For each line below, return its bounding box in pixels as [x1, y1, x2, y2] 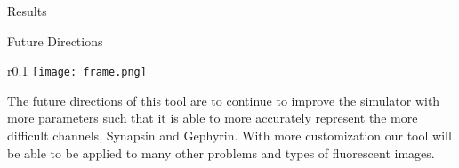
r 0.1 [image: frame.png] [7, 61, 147, 80]
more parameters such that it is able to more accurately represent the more [7, 108, 418, 127]
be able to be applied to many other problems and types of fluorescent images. [7, 143, 435, 162]
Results [7, 2, 47, 20]
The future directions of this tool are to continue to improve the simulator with [7, 91, 440, 109]
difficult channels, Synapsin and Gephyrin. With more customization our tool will [7, 126, 452, 145]
